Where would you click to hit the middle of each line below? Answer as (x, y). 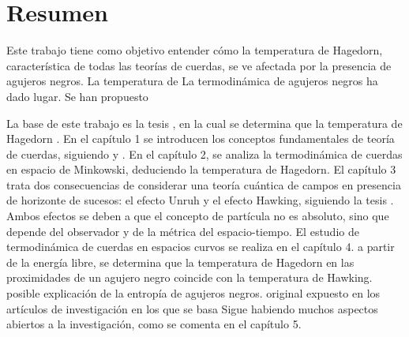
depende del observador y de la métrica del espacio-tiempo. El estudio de (183, 231)
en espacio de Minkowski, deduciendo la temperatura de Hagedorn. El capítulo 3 (201, 169)
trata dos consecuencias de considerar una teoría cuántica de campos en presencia (204, 184)
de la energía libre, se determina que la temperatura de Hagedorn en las (180, 262)
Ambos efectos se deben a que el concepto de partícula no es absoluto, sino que (198, 216)
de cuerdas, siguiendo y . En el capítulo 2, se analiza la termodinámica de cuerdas (204, 154)
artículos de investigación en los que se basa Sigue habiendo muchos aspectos (192, 308)
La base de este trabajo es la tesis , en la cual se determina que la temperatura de (204, 123)
